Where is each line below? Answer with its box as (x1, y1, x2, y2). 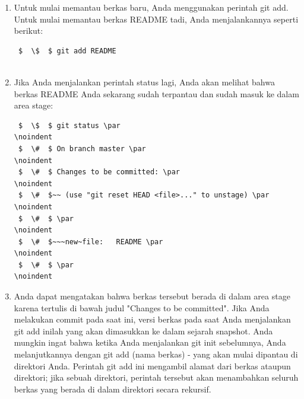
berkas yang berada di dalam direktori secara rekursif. (14, 382, 211, 395)
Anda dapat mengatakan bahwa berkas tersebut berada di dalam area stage (14, 290, 290, 302)
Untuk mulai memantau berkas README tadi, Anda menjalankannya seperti (14, 12, 299, 25)
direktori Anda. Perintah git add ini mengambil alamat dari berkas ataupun (14, 359, 291, 372)
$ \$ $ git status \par (18, 121, 121, 130)
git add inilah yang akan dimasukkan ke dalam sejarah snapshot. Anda (14, 324, 273, 337)
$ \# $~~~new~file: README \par (18, 237, 163, 246)
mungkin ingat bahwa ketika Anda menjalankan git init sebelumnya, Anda (14, 336, 286, 349)
